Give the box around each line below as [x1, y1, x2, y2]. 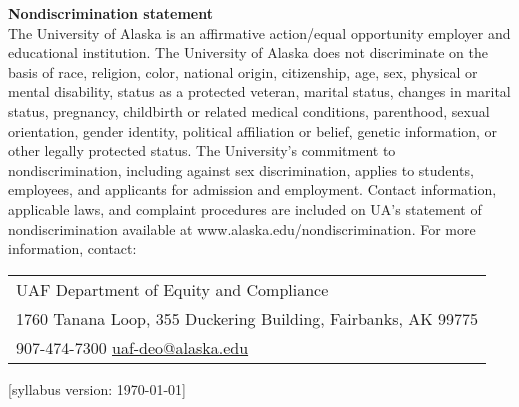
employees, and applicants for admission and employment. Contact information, [8, 179, 497, 200]
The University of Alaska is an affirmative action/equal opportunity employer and [8, 22, 511, 43]
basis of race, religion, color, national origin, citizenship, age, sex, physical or [8, 61, 478, 82]
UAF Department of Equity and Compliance [16, 277, 329, 301]
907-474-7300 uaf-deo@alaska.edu [16, 335, 249, 359]
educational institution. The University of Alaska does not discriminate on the [8, 42, 488, 63]
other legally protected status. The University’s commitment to [8, 140, 396, 161]
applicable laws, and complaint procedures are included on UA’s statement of [8, 198, 482, 219]
